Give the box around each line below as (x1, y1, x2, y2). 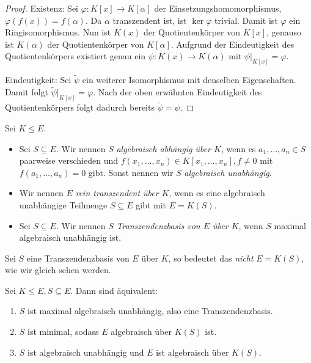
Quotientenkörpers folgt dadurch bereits (5, 101, 155, 114)
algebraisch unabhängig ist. (19, 231, 122, 244)
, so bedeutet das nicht (168, 251, 254, 264)
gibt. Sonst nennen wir (88, 166, 174, 178)
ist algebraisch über (156, 345, 229, 358)
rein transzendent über (75, 186, 159, 199)
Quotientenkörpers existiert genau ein (5, 50, 146, 62)
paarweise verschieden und (19, 154, 119, 167)
